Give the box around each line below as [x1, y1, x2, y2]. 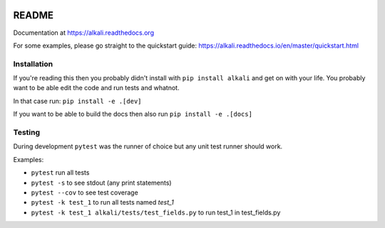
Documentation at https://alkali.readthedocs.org [13, 28, 155, 37]
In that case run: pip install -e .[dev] [13, 97, 142, 105]
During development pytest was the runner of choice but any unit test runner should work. [13, 142, 283, 151]
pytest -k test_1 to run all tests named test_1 [31, 198, 174, 207]
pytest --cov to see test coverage [31, 188, 138, 197]
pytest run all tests [31, 168, 90, 177]
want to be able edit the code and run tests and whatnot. [13, 84, 180, 92]
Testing [13, 127, 41, 137]
